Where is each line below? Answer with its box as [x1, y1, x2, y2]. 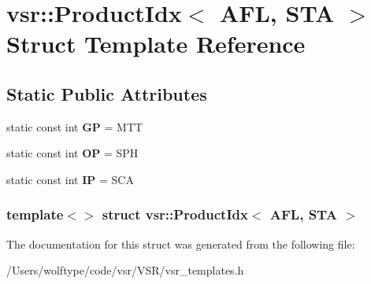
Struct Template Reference [6, 28, 306, 60]
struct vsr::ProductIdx [102, 205, 248, 224]
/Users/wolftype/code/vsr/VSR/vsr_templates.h [6, 262, 244, 278]
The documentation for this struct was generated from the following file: [6, 235, 355, 252]
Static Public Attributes [6, 81, 207, 105]
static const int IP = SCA [6, 171, 134, 187]
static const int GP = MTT [6, 118, 143, 135]
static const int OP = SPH [6, 145, 139, 161]
